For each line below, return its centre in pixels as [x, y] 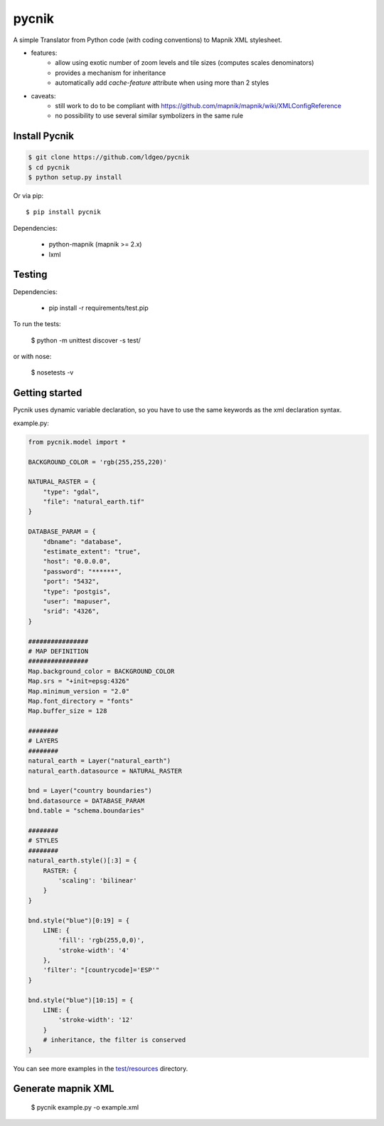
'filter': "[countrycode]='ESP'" [101, 970]
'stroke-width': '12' [96, 1020]
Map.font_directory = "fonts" [81, 701]
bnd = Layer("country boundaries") [90, 791]
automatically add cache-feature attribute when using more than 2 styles [162, 83]
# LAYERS [43, 741]
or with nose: [32, 357]
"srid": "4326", [71, 611]
